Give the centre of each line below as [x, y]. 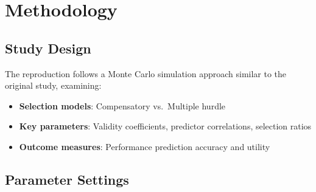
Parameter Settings [67, 179]
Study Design [48, 48]
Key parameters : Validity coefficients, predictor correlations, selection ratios [165, 126]
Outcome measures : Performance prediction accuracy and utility [145, 146]
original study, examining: [53, 85]
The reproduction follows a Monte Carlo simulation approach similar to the [146, 73]
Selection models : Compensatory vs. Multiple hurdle [122, 105]
